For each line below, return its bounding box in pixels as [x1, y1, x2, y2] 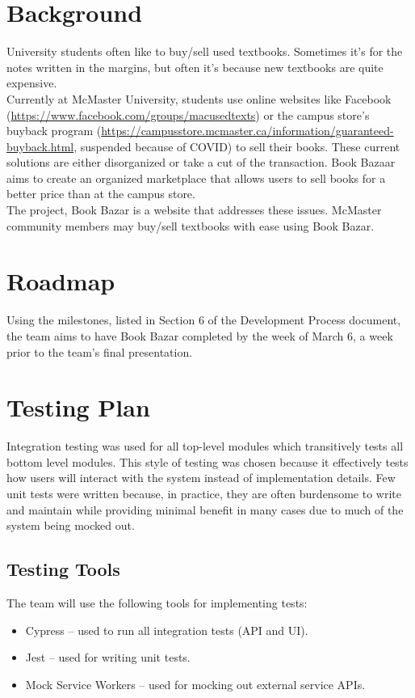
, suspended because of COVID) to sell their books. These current [73, 137, 400, 154]
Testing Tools [6, 556, 120, 582]
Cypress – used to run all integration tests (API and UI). [25, 621, 308, 638]
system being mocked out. [6, 517, 135, 534]
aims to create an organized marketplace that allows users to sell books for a [6, 169, 386, 186]
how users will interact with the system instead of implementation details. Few [6, 469, 396, 486]
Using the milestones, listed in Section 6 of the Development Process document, [6, 311, 401, 328]
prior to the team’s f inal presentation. [6, 343, 193, 360]
